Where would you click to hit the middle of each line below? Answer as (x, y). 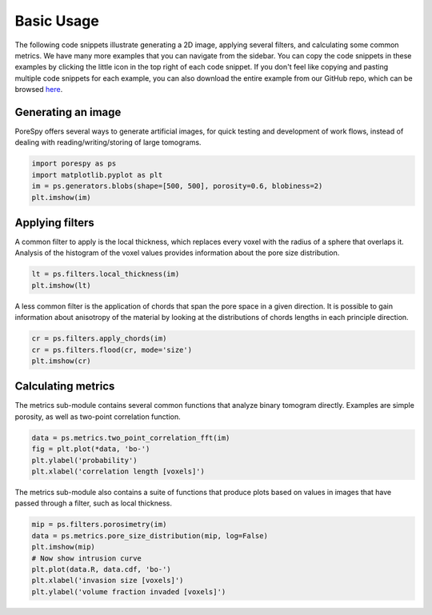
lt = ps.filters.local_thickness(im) (106, 274)
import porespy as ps (74, 164)
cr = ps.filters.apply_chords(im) (99, 339)
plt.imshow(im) (61, 197)
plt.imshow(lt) (61, 285)
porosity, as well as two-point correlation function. (98, 417)
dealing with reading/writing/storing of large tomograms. (108, 142)
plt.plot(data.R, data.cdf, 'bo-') (101, 569)
